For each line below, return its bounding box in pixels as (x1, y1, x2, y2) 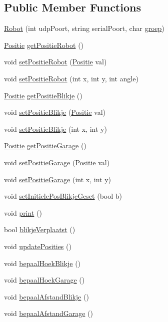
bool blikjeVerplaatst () (4, 224, 75, 235)
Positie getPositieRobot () (4, 39, 84, 50)
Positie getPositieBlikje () (4, 90, 82, 100)
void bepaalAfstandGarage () (4, 308, 93, 319)
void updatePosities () (4, 241, 71, 251)
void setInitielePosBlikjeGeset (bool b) (4, 191, 122, 201)
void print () (4, 207, 42, 218)
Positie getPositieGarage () (4, 140, 86, 151)
